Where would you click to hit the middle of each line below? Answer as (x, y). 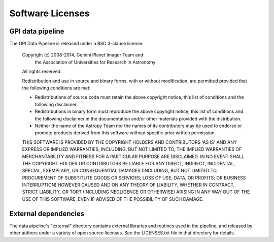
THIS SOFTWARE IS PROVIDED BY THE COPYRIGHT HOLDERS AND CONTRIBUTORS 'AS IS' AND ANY (129, 142)
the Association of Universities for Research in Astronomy (95, 62)
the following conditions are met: (56, 88)
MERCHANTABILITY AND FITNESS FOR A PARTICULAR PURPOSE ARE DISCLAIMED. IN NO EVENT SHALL (133, 156)
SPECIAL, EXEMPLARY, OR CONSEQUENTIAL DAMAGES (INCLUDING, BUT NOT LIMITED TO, (120, 171)
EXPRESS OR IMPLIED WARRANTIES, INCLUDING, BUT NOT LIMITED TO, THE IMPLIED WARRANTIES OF (132, 149)
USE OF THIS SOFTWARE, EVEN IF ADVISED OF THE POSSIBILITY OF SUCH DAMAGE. (113, 199)
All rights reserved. (42, 72)
